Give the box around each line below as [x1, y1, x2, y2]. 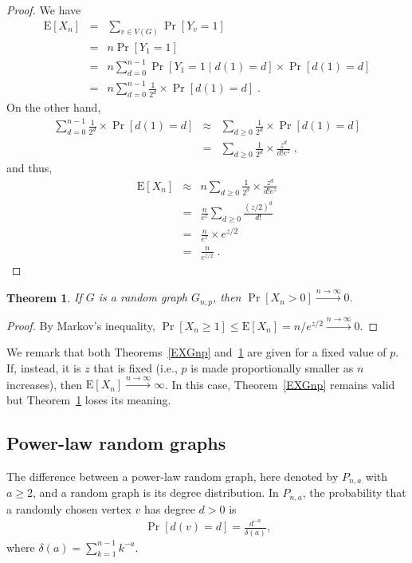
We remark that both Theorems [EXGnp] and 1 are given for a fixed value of [6, 344, 386, 360]
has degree [144, 500, 195, 517]
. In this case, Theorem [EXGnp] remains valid [164, 376, 395, 392]
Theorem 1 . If [6, 289, 82, 305]
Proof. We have [6, 2, 81, 18]
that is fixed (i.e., [93, 359, 178, 376]
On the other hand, [6, 99, 101, 116]
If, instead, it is [6, 359, 81, 376]
